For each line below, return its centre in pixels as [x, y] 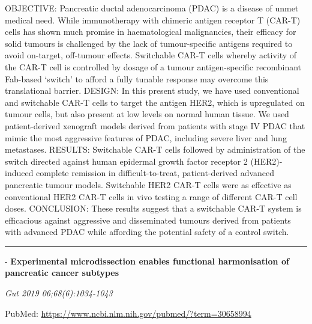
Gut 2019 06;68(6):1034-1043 [59, 293]
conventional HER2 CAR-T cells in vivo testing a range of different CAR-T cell [151, 196]
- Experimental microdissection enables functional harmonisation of [147, 261]
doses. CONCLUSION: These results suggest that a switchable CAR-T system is [153, 208]
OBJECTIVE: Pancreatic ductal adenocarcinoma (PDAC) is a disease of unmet [152, 8]
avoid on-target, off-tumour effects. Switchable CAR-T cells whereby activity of [151, 55]
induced [19, 173]
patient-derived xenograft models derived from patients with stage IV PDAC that [155, 125]
